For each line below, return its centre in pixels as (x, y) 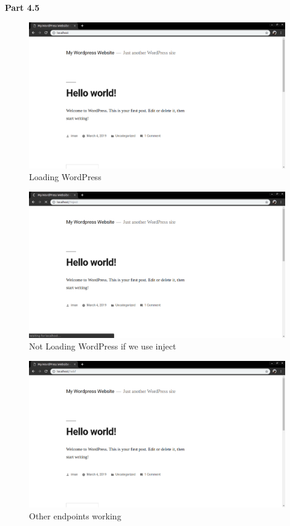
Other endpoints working (75, 515)
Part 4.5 (22, 7)
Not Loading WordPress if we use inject (103, 346)
